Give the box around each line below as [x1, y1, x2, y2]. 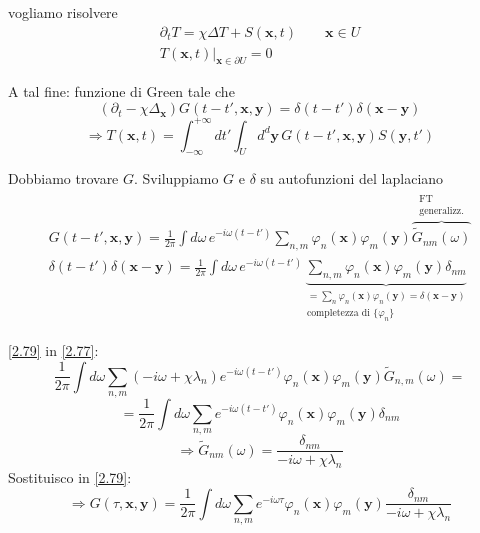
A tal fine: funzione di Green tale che [8, 81, 235, 102]
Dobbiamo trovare [8, 168, 119, 189]
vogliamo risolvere [8, 2, 118, 22]
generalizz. [419, 205, 464, 216]
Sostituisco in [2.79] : [8, 467, 132, 488]
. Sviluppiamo [134, 168, 219, 189]
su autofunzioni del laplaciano [260, 168, 444, 189]
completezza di [306, 308, 370, 319]
